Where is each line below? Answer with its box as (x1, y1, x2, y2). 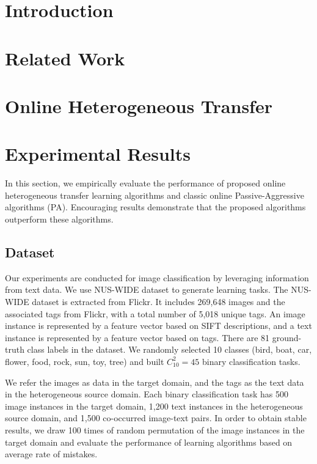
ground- (272, 331, 302, 344)
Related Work (5, 45, 125, 70)
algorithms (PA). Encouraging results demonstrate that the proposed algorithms (5, 201, 306, 213)
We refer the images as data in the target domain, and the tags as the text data (5, 375, 304, 388)
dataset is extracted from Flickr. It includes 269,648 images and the (32, 295, 285, 308)
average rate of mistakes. (5, 447, 98, 460)
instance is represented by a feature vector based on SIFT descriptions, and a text (5, 319, 312, 332)
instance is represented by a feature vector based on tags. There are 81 (5, 331, 270, 344)
